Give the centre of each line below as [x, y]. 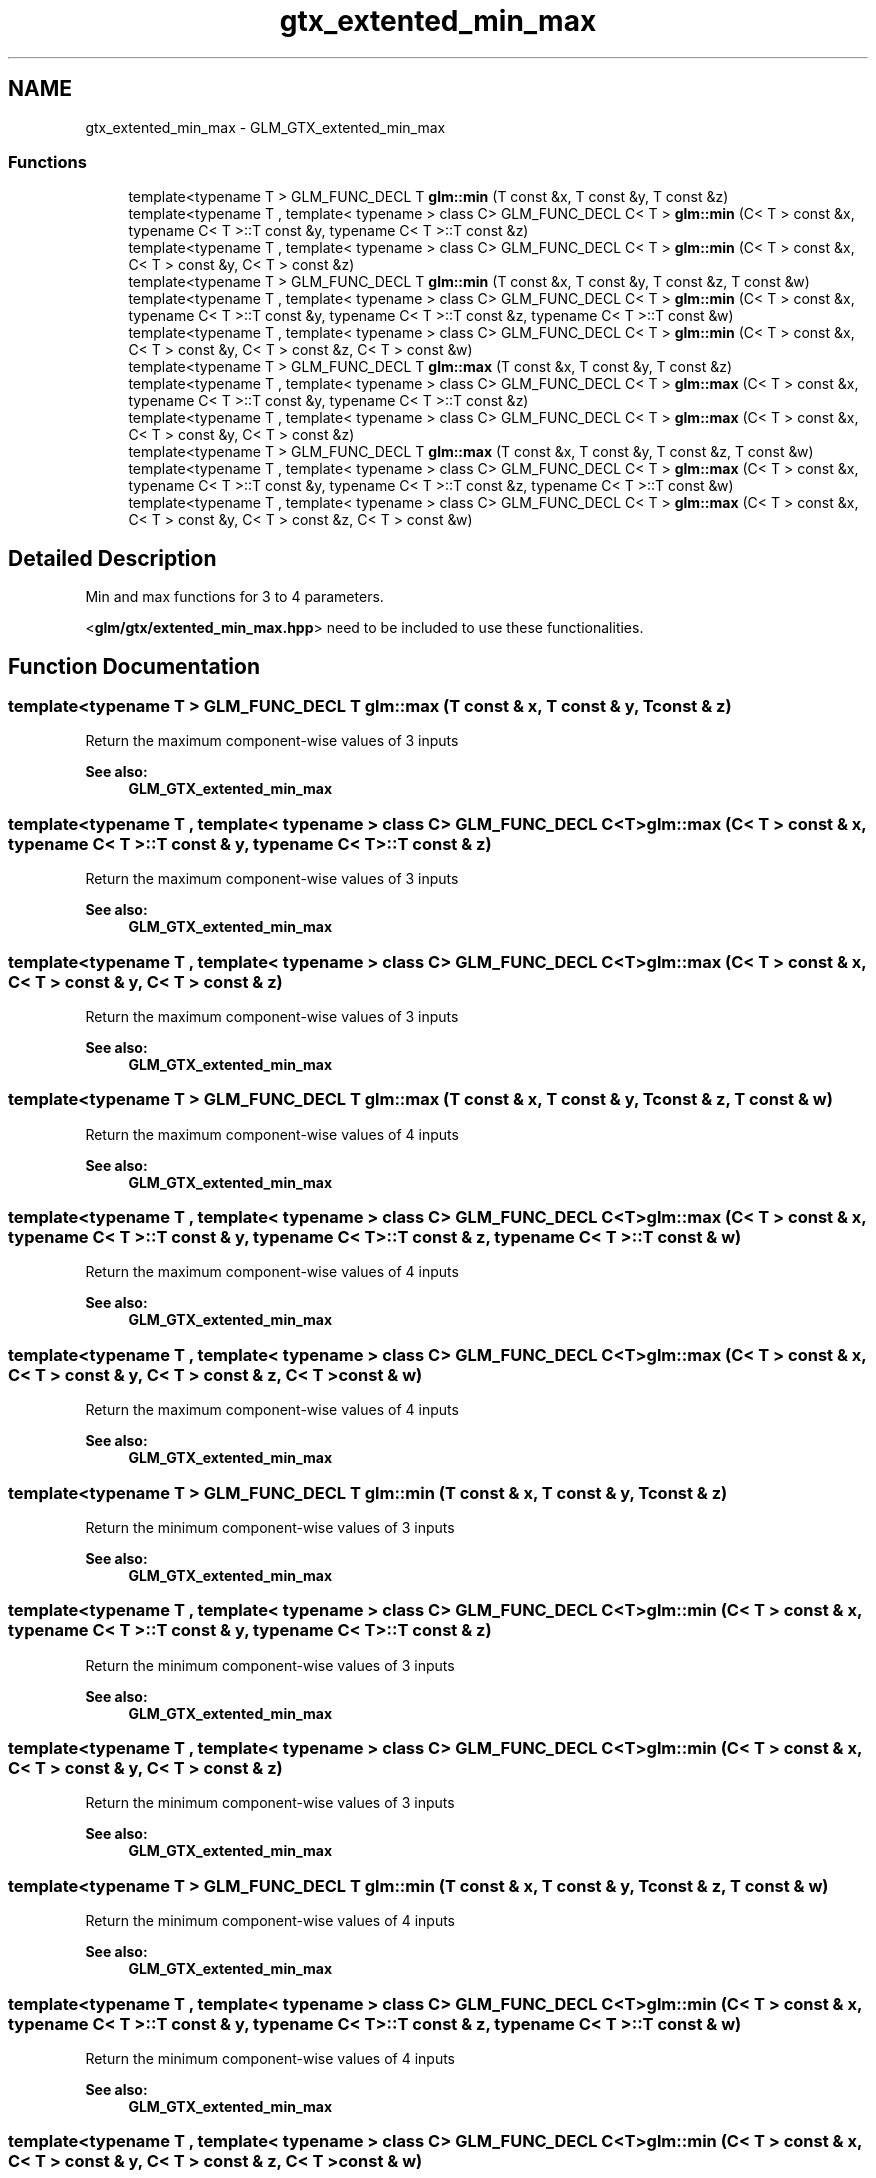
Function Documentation [134, 666]
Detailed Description [112, 558]
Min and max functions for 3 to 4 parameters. [234, 597]
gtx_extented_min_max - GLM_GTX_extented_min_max [265, 127]
